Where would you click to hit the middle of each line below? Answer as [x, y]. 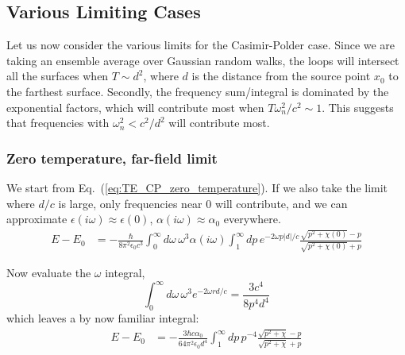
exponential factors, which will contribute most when [135, 107]
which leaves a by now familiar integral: [103, 318]
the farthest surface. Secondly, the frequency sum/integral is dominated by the [198, 91]
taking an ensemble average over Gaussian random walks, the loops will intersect [203, 60]
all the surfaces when [58, 76]
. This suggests [358, 107]
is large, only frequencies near [130, 203]
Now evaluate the [49, 273]
